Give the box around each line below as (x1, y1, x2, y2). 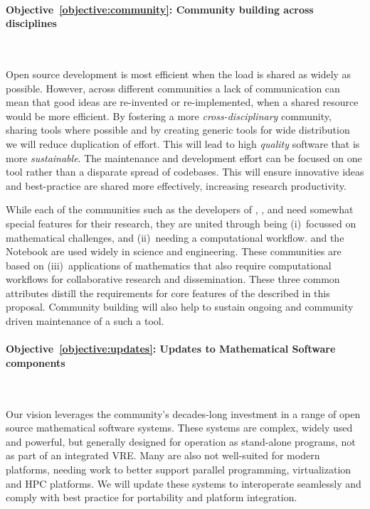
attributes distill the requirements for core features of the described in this (6, 285, 330, 300)
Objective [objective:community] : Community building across (6, 1, 314, 16)
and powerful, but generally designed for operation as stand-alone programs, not (6, 434, 356, 449)
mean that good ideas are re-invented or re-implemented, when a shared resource (6, 95, 359, 109)
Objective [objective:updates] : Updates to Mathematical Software (6, 341, 336, 356)
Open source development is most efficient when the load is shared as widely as (6, 66, 351, 81)
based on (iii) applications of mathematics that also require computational (6, 257, 332, 272)
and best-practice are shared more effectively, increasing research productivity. (6, 178, 347, 193)
